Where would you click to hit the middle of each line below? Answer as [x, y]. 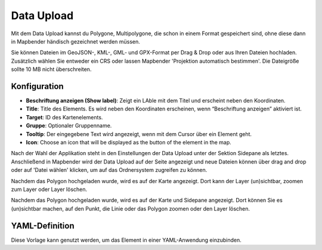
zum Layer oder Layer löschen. [49, 189]
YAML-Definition [43, 226]
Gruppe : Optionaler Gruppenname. [69, 126]
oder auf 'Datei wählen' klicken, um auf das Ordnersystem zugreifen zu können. [109, 170]
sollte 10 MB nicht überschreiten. [51, 69]
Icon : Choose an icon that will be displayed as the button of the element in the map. [129, 142]
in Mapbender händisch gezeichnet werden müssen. [75, 41]
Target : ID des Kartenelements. [64, 117]
